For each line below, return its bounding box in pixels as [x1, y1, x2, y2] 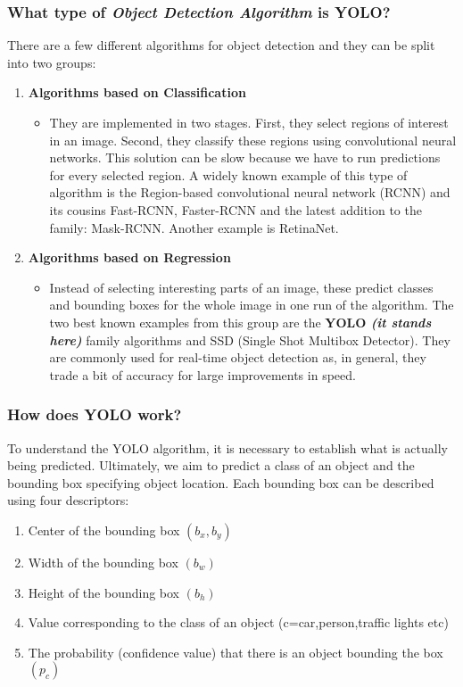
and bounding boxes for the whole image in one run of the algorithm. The [49, 295, 454, 314]
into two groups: [7, 53, 96, 71]
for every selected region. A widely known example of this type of [49, 165, 408, 184]
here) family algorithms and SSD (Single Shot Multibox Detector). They [49, 330, 451, 349]
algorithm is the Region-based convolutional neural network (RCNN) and [49, 183, 451, 202]
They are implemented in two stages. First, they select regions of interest [49, 113, 449, 131]
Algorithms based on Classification [28, 83, 246, 102]
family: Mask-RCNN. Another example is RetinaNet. [49, 218, 339, 236]
